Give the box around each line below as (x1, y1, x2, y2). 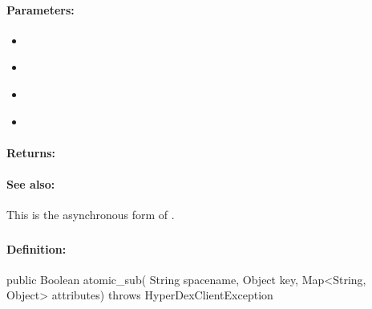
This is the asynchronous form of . (6, 206, 175, 223)
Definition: (6, 240, 67, 257)
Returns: (6, 144, 56, 161)
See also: (6, 175, 55, 192)
